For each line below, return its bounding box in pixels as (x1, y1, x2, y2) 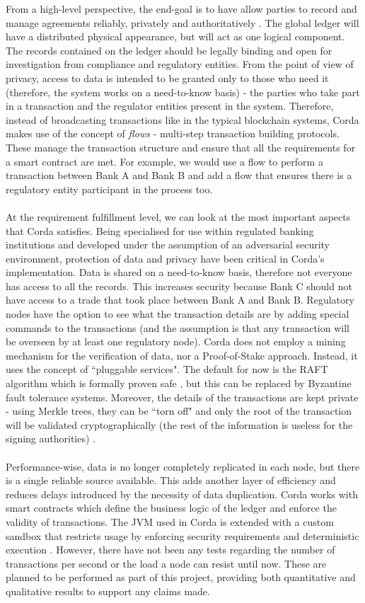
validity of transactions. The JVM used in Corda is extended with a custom (6, 514, 334, 529)
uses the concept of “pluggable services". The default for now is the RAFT (6, 362, 328, 377)
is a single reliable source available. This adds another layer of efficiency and (6, 473, 336, 488)
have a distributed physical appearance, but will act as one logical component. (6, 29, 345, 44)
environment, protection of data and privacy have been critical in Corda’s (6, 251, 325, 265)
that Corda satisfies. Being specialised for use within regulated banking (6, 223, 314, 238)
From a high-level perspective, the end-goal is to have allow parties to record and (6, 1, 357, 16)
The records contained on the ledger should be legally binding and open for (6, 42, 332, 57)
